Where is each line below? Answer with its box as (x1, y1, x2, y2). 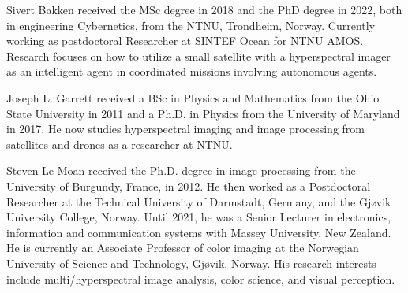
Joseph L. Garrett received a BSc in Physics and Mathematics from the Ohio (6, 89, 380, 106)
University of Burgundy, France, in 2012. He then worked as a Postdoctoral (6, 177, 371, 194)
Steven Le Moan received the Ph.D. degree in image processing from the (6, 162, 356, 179)
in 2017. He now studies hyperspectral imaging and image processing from (6, 121, 365, 137)
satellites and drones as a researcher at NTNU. (6, 135, 233, 152)
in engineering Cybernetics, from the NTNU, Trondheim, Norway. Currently (6, 17, 376, 33)
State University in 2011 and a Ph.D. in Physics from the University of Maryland (6, 105, 400, 121)
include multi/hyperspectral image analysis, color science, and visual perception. (6, 270, 395, 287)
